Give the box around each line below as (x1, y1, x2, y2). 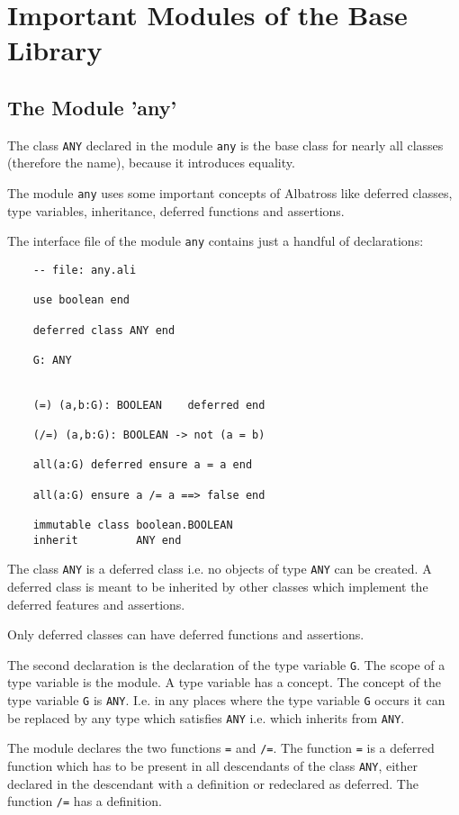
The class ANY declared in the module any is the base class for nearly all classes (7, 135, 444, 154)
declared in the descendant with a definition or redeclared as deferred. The (7, 774, 418, 792)
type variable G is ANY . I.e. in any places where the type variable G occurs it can (7, 691, 445, 710)
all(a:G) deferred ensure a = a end (32, 458, 253, 472)
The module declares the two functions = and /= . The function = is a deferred (7, 738, 435, 757)
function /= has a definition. (7, 792, 162, 810)
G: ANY (32, 353, 72, 367)
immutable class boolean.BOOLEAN (32, 519, 233, 532)
